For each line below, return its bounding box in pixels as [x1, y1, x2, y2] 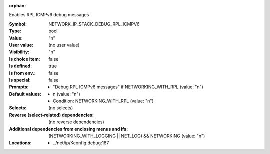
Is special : [9, 77, 31, 83]
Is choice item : [9, 56, 40, 62]
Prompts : [9, 84, 29, 90]
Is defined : [9, 63, 32, 69]
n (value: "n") [53, 91, 81, 97]
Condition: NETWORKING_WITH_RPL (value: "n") [53, 98, 154, 104]
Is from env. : [9, 70, 36, 76]
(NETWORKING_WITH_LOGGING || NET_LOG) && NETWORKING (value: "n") [48, 133, 205, 139]
